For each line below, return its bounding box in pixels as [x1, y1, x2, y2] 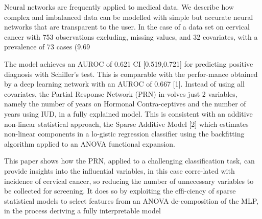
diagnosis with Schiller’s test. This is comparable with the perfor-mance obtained [4, 68, 258, 79]
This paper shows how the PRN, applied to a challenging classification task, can [4, 155, 255, 166]
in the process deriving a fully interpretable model [4, 205, 161, 216]
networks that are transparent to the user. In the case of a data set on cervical [4, 21, 250, 32]
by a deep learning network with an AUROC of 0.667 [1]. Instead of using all [4, 78, 245, 89]
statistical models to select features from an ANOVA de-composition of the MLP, [4, 195, 258, 206]
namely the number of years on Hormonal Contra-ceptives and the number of [4, 98, 246, 109]
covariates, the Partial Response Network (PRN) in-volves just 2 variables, [4, 88, 237, 99]
